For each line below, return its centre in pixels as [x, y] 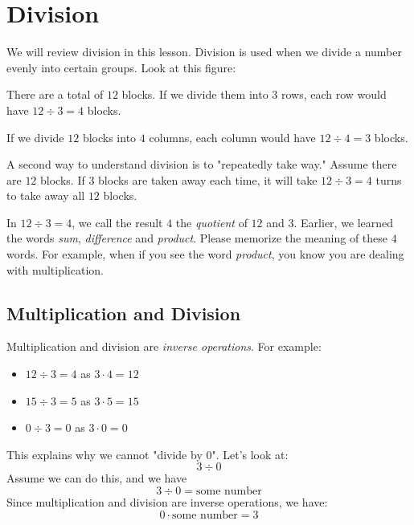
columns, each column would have [232, 137]
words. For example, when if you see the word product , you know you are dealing [205, 254]
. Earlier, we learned [344, 222]
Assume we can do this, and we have [97, 478]
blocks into [109, 137]
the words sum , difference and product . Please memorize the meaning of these [197, 238]
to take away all [46, 195]
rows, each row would [334, 94]
